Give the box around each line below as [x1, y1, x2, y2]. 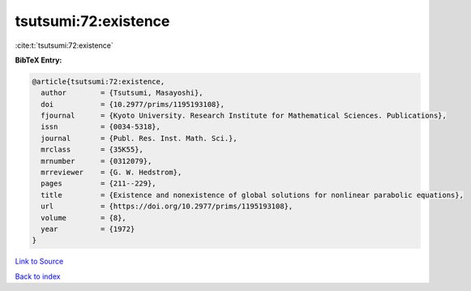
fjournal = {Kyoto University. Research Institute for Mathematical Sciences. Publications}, [41, 111, 447, 121]
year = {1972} [41, 225, 135, 233]
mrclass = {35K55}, [41, 145, 143, 154]
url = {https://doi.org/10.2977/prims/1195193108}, [41, 202, 293, 211]
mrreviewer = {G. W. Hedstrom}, [41, 168, 182, 178]
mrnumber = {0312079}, [41, 156, 152, 165]
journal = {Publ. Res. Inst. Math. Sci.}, [41, 134, 238, 143]
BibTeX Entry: [15, 55, 62, 65]
